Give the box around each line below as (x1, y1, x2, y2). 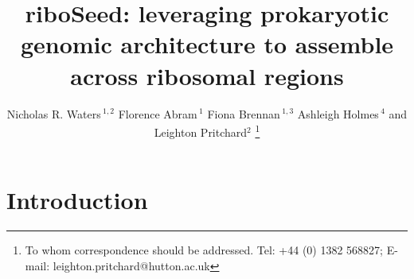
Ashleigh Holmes (297, 105, 379, 122)
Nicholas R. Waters (6, 105, 101, 122)
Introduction (6, 184, 148, 216)
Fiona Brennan (207, 105, 280, 122)
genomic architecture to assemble (20, 28, 394, 60)
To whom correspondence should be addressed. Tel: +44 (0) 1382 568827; (25, 242, 383, 258)
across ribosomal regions (70, 59, 344, 91)
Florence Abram (118, 105, 197, 122)
